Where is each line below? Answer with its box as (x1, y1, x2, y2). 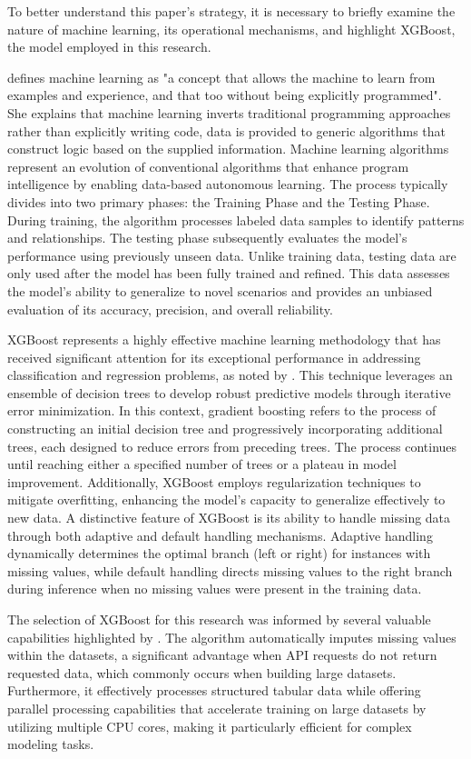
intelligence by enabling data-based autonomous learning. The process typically (7, 175, 448, 194)
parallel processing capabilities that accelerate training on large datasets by (7, 698, 427, 717)
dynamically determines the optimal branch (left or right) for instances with (7, 544, 431, 563)
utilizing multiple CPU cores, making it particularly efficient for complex (7, 716, 412, 735)
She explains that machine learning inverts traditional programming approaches (7, 103, 451, 122)
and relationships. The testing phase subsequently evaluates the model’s (7, 228, 407, 247)
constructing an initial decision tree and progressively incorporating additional (7, 419, 443, 438)
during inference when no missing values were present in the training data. (7, 579, 422, 598)
